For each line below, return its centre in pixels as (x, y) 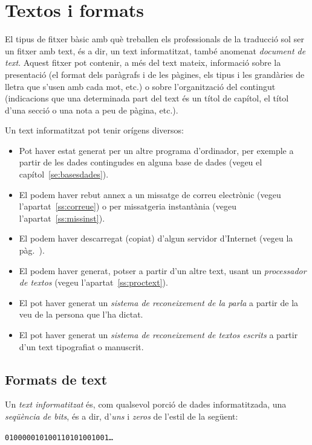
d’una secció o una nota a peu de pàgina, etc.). (92, 110)
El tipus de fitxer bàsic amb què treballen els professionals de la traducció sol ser (154, 39)
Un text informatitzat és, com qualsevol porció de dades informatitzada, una (146, 404)
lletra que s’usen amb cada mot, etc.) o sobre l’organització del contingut (140, 86)
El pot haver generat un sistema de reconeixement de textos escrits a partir (158, 335)
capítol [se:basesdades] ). (64, 174)
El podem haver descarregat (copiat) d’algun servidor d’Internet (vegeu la (156, 238)
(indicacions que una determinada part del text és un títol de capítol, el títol (147, 98)
